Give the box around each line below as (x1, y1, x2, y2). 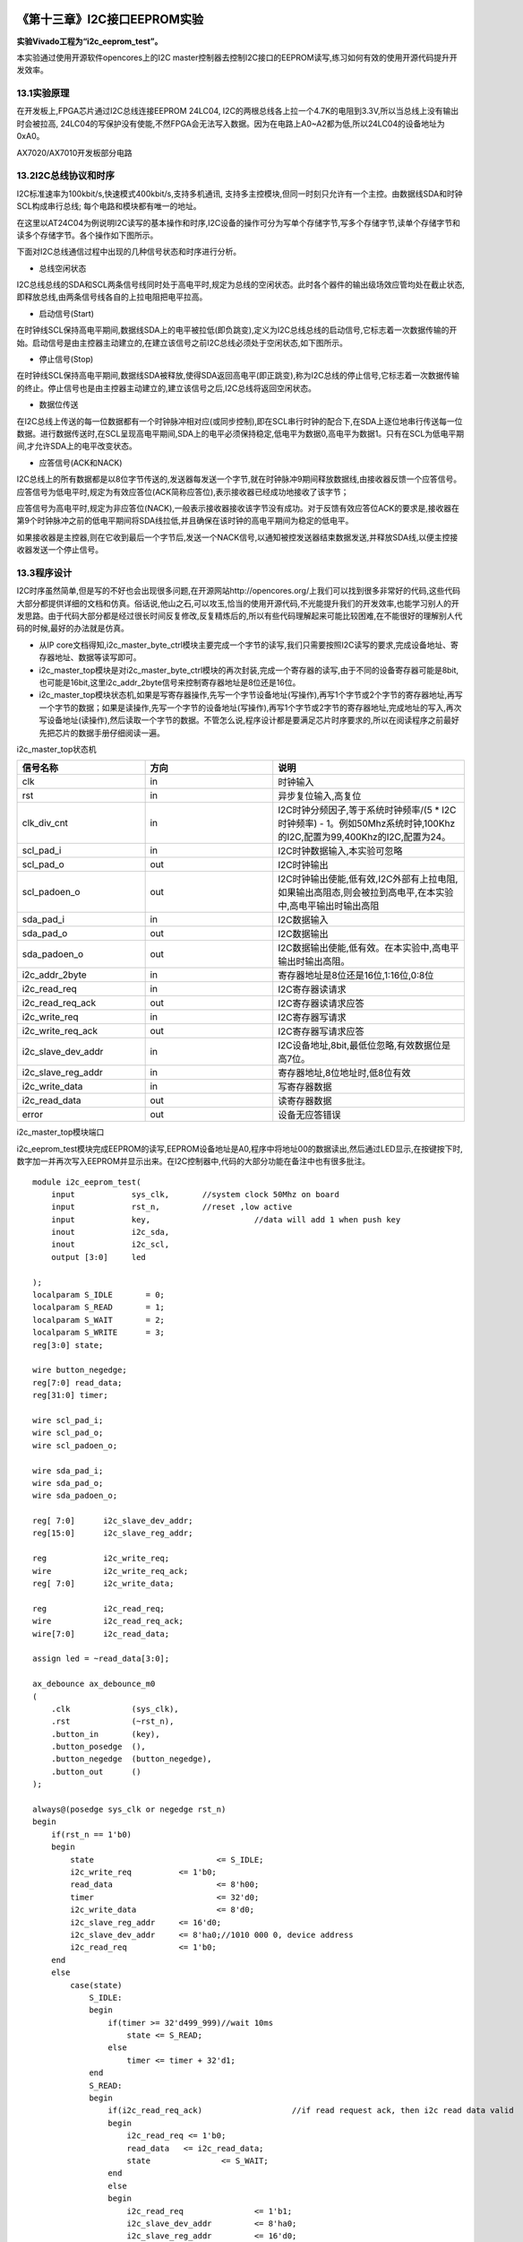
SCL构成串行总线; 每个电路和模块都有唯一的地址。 (16, 201, 201, 212)
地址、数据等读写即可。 (54, 652, 141, 663)
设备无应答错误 (278, 1108, 341, 1121)
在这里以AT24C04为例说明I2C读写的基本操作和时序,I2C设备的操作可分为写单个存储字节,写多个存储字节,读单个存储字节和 (16, 217, 461, 228)
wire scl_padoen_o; (32, 1440, 118, 1450)
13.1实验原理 (16, 87, 70, 100)
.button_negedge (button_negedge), (50, 1754, 212, 1764)
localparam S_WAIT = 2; (32, 1315, 166, 1325)
